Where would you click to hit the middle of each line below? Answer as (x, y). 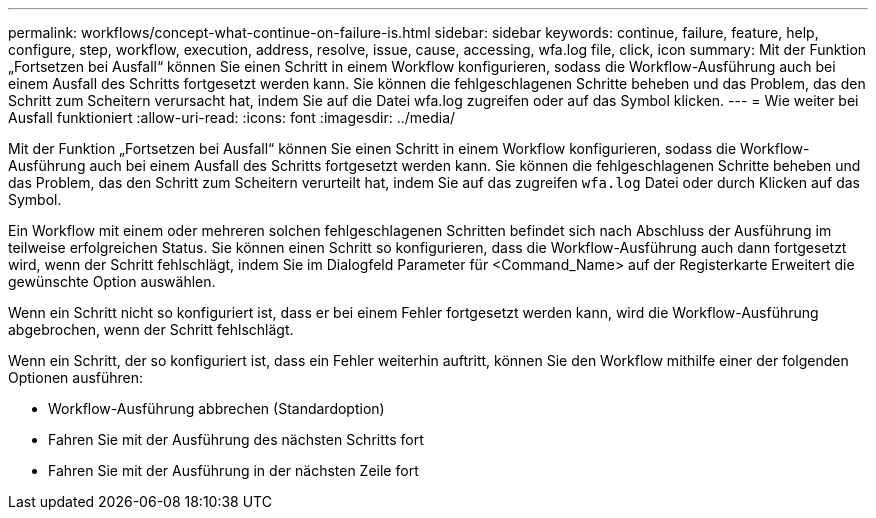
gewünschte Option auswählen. (112, 281)
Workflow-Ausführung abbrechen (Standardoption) (216, 408)
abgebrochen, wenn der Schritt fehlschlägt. (151, 329)
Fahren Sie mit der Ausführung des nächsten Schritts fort (236, 439)
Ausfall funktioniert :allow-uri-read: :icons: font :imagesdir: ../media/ (232, 117)
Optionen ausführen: (76, 377)
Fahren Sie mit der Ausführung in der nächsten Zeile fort (233, 470)
